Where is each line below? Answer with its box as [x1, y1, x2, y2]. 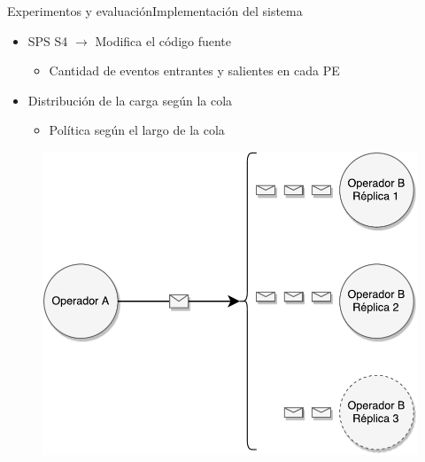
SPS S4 [27, 31, 68, 50]
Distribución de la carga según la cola [27, 90, 233, 109]
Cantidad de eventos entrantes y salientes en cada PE [49, 61, 340, 80]
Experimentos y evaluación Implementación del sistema [7, 2, 303, 20]
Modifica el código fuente [95, 31, 232, 50]
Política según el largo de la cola [49, 121, 225, 139]
